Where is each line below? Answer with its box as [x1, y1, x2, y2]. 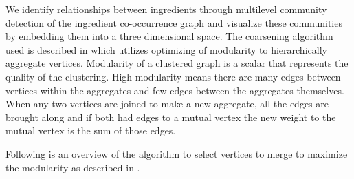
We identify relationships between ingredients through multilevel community [5, 2, 327, 16]
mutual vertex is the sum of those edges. [5, 123, 176, 138]
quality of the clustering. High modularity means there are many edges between [5, 69, 341, 83]
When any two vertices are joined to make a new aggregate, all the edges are [5, 96, 329, 111]
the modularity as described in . [5, 160, 140, 174]
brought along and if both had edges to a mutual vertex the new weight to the [5, 109, 336, 124]
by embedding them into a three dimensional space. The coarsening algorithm [5, 29, 333, 43]
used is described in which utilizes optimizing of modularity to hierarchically [5, 42, 327, 56]
